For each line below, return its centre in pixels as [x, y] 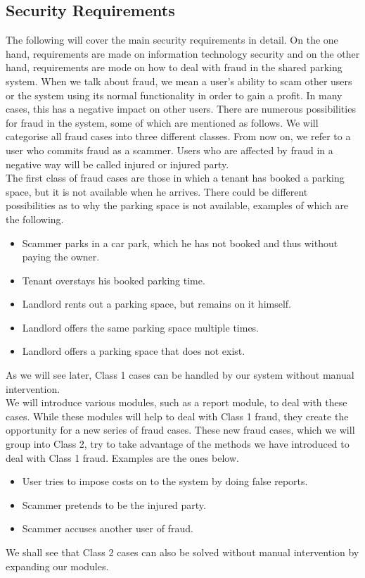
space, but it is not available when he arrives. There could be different [157, 191]
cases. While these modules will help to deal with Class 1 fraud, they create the [177, 416]
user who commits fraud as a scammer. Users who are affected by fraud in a [169, 150]
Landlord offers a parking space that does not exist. [134, 351]
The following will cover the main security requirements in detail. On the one [172, 40]
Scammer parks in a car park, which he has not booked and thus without [180, 243]
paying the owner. [61, 257]
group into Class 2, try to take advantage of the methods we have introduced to [178, 444]
